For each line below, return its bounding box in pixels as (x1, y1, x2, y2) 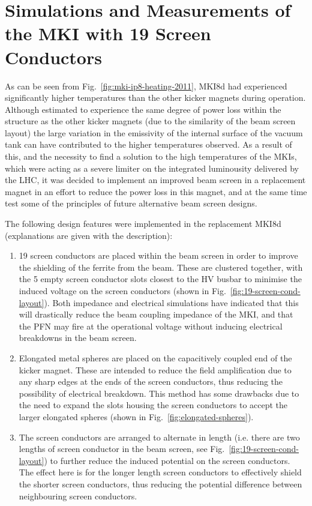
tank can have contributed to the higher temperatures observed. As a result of (5, 138, 292, 151)
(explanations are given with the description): (5, 229, 173, 241)
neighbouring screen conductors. (19, 489, 137, 502)
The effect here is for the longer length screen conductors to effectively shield (19, 466, 302, 478)
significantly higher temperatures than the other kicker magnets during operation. (5, 91, 306, 104)
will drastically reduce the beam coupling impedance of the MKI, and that (19, 308, 293, 321)
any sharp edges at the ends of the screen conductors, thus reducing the (19, 375, 283, 388)
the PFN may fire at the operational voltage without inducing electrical (19, 319, 283, 332)
